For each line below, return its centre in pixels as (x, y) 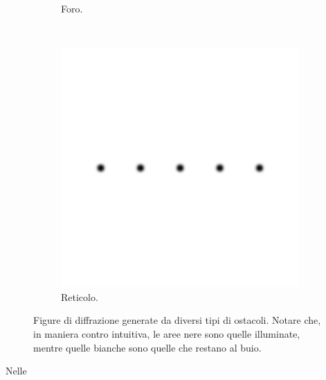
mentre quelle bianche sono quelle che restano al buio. (147, 347)
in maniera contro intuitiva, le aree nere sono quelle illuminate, (167, 333)
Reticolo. (80, 296)
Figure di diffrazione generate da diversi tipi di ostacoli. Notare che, (177, 320)
